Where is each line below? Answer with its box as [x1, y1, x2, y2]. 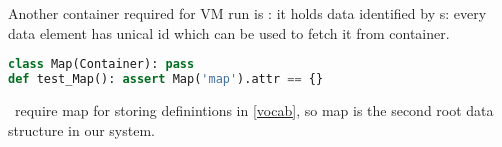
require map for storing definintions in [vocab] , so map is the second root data [14, 99, 494, 120]
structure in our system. [8, 119, 155, 140]
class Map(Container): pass [8, 57, 195, 72]
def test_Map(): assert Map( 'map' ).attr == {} [8, 72, 324, 87]
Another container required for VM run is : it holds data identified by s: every [8, 3, 487, 23]
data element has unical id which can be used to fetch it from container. [8, 22, 450, 43]
